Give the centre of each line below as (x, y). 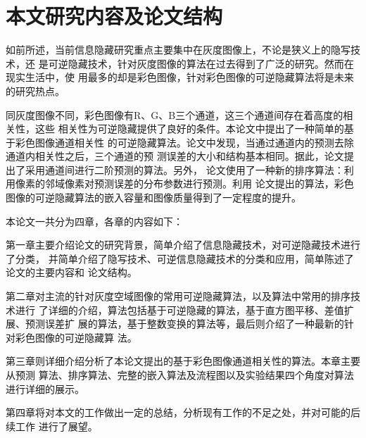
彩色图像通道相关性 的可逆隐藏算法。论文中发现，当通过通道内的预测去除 (184, 142)
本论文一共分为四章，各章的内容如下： (94, 221)
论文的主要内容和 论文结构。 (71, 272)
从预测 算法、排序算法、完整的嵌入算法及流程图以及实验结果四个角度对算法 (180, 375)
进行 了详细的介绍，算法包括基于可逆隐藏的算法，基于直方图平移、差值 (179, 309)
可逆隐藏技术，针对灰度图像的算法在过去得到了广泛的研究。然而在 (201, 63)
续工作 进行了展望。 (52, 426)
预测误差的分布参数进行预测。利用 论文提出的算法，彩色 (224, 183)
